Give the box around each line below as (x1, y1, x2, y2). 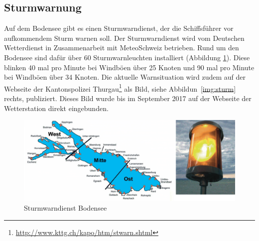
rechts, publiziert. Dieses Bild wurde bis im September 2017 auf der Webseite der (4, 93, 252, 104)
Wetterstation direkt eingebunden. (4, 103, 109, 113)
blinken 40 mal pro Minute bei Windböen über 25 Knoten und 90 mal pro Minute (4, 62, 255, 72)
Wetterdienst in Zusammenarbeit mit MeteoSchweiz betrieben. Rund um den (4, 42, 239, 53)
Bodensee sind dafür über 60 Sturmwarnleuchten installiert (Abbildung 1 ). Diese (4, 52, 250, 62)
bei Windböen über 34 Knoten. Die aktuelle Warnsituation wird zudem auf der (4, 72, 246, 82)
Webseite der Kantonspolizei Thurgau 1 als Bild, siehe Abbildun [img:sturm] (4, 82, 236, 94)
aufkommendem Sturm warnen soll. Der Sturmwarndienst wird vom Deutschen (4, 32, 245, 43)
